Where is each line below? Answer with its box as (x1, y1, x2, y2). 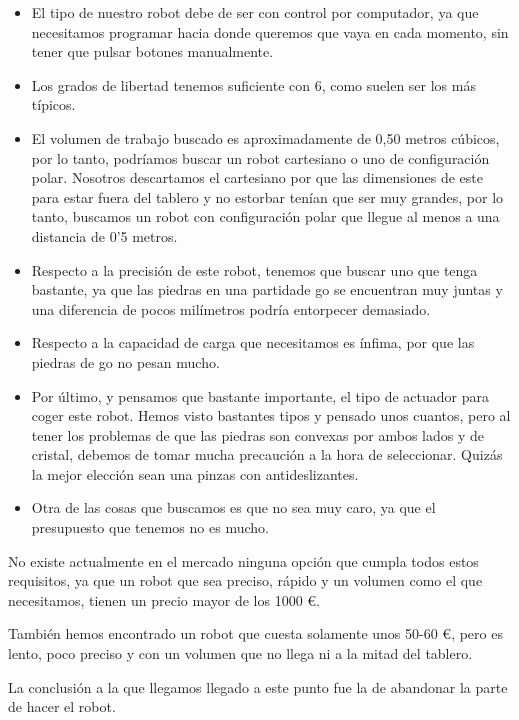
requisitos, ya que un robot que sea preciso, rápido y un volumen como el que (8, 570, 483, 591)
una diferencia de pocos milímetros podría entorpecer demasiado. (31, 298, 431, 319)
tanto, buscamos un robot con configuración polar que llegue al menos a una (31, 206, 500, 227)
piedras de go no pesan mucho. (31, 351, 220, 372)
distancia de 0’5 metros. (31, 225, 178, 246)
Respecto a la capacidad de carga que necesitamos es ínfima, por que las (31, 332, 475, 353)
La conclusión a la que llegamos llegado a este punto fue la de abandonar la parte (8, 676, 508, 697)
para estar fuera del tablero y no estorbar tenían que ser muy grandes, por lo (31, 186, 504, 207)
